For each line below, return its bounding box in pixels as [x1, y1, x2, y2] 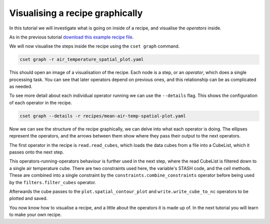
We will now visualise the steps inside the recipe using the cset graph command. [9, 43, 180, 49]
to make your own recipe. [9, 211, 62, 217]
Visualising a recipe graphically [9, 7, 143, 18]
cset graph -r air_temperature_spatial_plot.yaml [19, 56, 144, 62]
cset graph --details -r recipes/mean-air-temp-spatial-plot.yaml [19, 113, 186, 118]
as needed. [9, 83, 32, 89]
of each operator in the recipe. [9, 99, 72, 105]
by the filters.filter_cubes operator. [9, 179, 96, 185]
